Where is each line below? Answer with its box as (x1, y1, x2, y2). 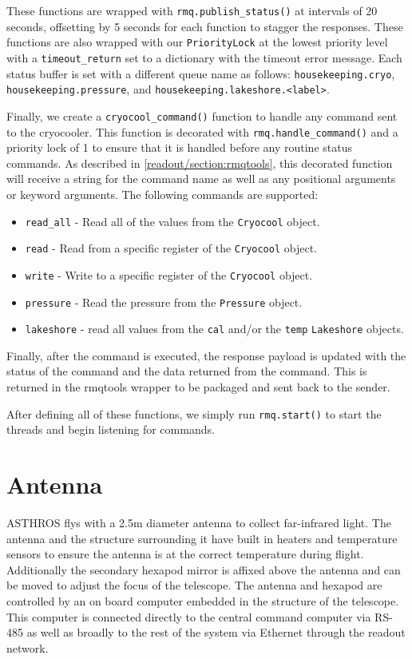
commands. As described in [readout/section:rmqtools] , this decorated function (6, 154, 393, 171)
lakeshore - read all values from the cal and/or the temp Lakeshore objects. (25, 320, 404, 337)
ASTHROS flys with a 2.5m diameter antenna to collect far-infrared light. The (6, 514, 391, 530)
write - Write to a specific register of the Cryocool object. (25, 266, 313, 283)
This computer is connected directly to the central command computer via (6, 608, 371, 625)
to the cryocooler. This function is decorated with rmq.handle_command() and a (6, 123, 398, 140)
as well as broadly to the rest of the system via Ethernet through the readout (26, 624, 406, 641)
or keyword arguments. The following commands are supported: (6, 185, 319, 202)
